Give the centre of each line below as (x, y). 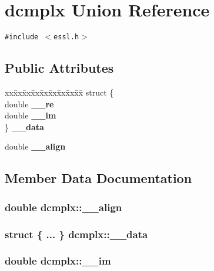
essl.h (66, 37)
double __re (29, 104)
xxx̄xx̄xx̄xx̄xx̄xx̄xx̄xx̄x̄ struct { (59, 92)
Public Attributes (59, 68)
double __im (31, 115)
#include (22, 37)
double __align (35, 146)
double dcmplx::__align (63, 207)
